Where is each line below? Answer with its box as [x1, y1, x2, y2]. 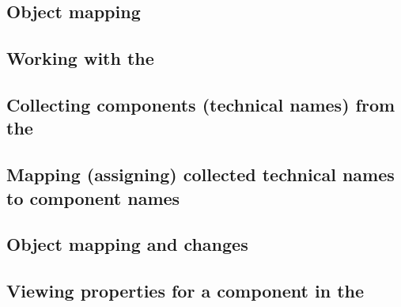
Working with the [6, 46, 154, 70]
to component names [6, 185, 180, 210]
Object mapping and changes [6, 232, 248, 256]
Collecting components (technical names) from [6, 92, 395, 116]
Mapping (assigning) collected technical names [6, 162, 395, 187]
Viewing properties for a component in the [6, 279, 365, 303]
